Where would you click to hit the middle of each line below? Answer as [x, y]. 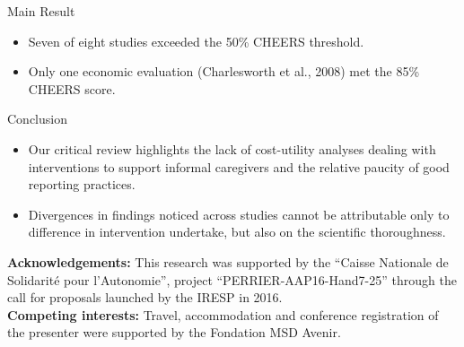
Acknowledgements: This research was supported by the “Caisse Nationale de [228, 261]
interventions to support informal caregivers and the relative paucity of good [239, 166]
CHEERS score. [72, 88]
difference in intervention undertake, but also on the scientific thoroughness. [237, 232]
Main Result [41, 11]
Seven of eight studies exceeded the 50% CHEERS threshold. [196, 41]
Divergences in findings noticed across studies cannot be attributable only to [239, 214]
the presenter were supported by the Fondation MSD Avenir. [174, 332]
